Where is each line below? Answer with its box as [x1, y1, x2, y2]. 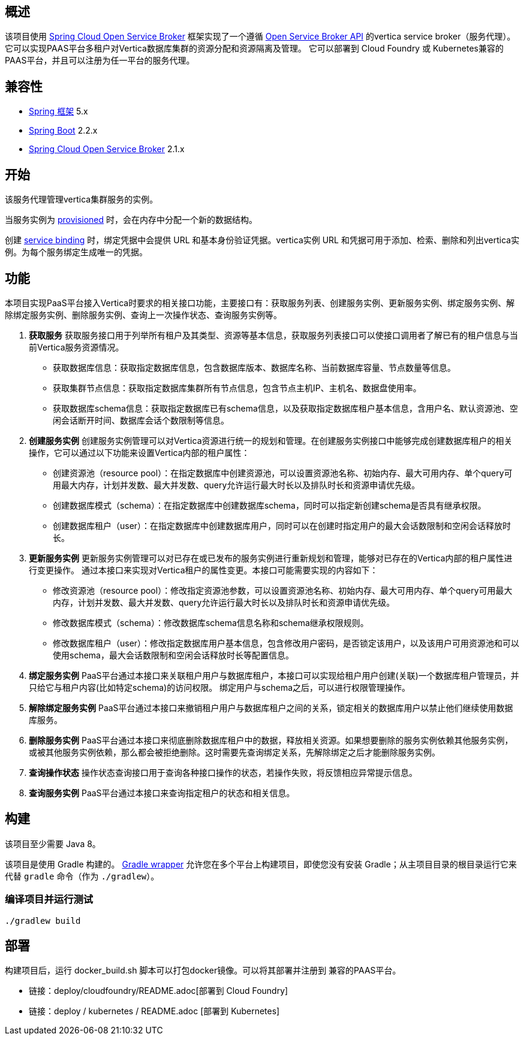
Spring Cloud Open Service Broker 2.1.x [29, 144, 185, 155]
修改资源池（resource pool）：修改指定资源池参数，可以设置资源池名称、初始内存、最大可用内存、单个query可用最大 [53, 585, 513, 595]
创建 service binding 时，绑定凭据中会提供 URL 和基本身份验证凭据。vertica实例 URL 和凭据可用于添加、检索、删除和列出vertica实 [5, 235, 520, 246]
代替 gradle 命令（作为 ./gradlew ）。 [5, 870, 159, 881]
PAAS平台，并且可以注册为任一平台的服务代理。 [5, 55, 195, 66]
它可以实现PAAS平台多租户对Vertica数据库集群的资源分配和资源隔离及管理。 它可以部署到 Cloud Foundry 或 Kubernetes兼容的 [5, 43, 504, 54]
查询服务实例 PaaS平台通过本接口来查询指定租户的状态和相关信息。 [29, 787, 295, 798]
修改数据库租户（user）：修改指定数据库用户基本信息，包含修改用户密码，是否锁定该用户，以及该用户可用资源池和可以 [53, 637, 520, 648]
